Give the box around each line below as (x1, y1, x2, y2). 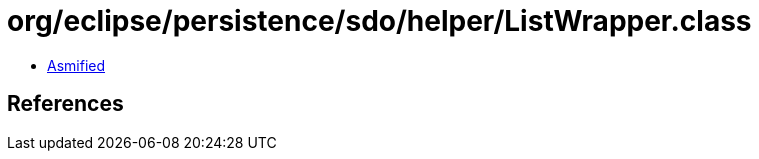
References (7, 91, 124, 117)
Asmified (47, 56, 106, 74)
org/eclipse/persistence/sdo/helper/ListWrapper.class (7, 4, 752, 38)
